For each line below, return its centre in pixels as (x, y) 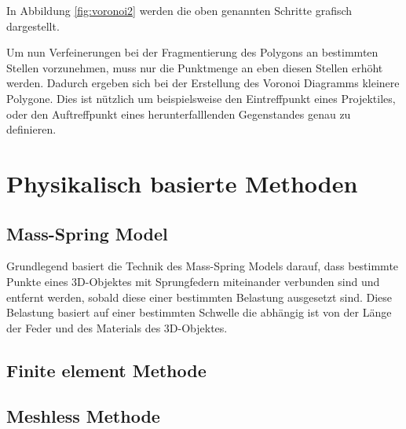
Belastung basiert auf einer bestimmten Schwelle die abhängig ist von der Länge (199, 312)
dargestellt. (33, 26)
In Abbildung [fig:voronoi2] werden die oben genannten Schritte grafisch (179, 10)
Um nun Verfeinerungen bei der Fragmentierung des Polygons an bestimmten (192, 52)
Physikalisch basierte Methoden (182, 183)
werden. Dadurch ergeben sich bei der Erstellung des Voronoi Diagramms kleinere (203, 83)
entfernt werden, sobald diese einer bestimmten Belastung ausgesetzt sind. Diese (199, 297)
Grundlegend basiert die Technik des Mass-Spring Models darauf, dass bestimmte (203, 266)
